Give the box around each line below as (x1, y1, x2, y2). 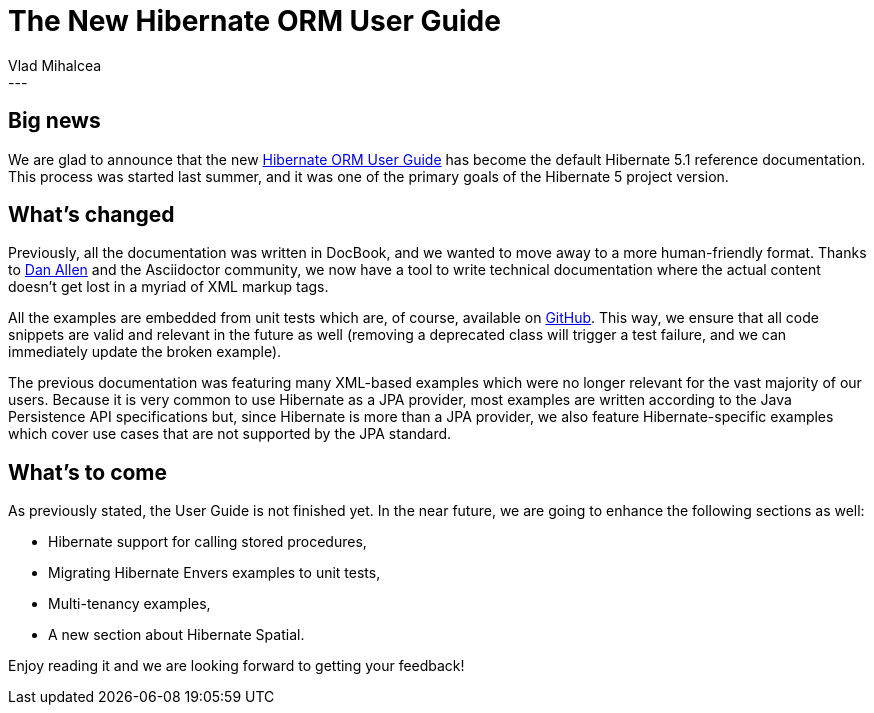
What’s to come (8, 459, 168, 485)
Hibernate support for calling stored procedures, (48, 533, 367, 551)
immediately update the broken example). (8, 343, 282, 361)
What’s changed (8, 202, 175, 228)
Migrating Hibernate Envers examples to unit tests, (48, 564, 381, 582)
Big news (8, 108, 101, 134)
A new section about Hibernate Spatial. (48, 626, 305, 644)
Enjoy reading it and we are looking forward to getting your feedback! (8, 657, 465, 675)
